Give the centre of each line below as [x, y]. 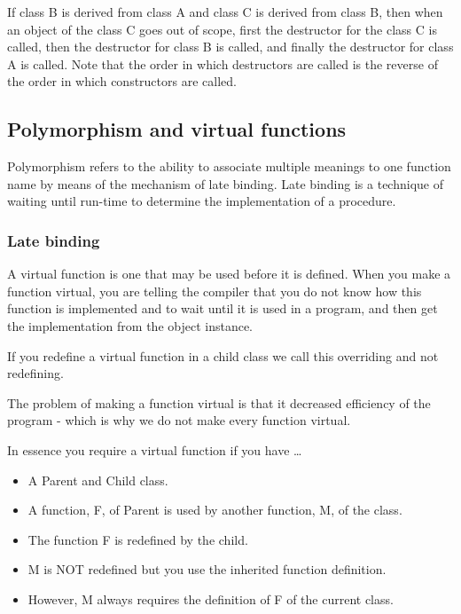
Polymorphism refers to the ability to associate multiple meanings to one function [229, 166]
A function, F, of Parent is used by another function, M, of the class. [215, 510]
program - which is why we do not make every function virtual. [179, 420]
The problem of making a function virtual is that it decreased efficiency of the [219, 402]
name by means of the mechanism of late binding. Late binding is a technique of [225, 183]
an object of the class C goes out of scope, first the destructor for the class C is [222, 29]
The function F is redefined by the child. [138, 539]
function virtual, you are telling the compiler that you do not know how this [215, 291]
